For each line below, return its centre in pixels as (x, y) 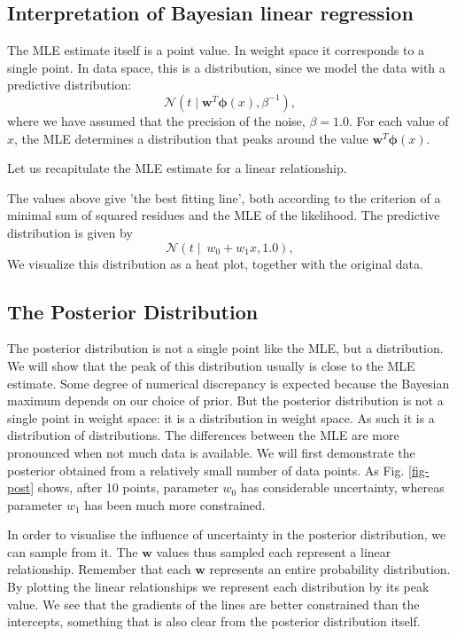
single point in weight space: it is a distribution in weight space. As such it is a (221, 417)
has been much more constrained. (175, 504)
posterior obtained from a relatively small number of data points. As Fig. (206, 470)
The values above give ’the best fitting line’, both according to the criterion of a (224, 197)
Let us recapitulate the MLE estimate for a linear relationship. (177, 168)
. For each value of (399, 120)
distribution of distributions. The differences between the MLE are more (203, 435)
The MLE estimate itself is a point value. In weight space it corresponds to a (216, 50)
